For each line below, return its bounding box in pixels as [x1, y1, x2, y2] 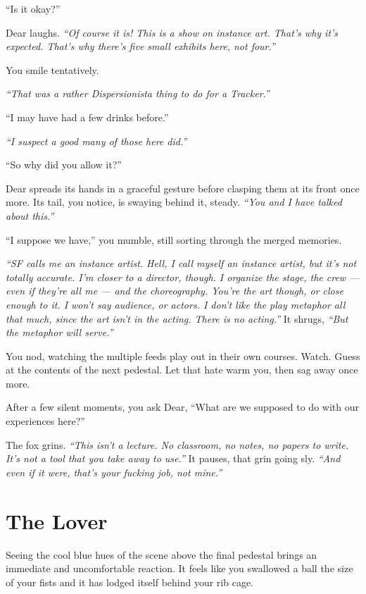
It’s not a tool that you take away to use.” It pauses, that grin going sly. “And [6, 451, 341, 466]
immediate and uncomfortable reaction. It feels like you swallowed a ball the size [6, 561, 353, 576]
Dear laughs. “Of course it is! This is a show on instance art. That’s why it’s [6, 25, 339, 39]
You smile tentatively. [6, 62, 99, 77]
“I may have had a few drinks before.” [6, 109, 169, 124]
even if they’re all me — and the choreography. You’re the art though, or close [6, 283, 343, 298]
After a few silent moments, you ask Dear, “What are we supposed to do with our [6, 400, 359, 414]
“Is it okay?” [6, 1, 61, 16]
